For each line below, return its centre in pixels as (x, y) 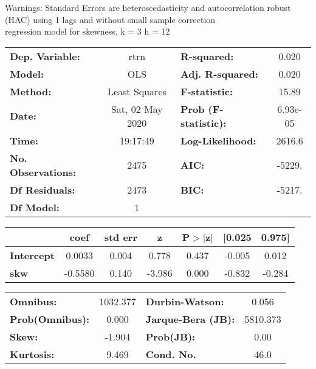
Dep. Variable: (45, 56)
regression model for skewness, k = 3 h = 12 (88, 31)
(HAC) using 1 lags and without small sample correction (110, 19)
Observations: (43, 172)
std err (121, 237)
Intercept (32, 255)
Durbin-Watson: (185, 301)
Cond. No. (171, 354)
